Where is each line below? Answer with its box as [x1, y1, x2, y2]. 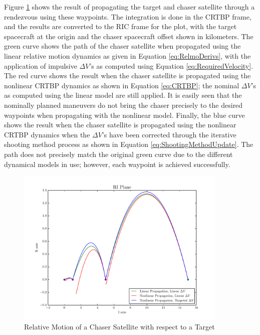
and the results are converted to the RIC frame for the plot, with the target [4, 21, 237, 32]
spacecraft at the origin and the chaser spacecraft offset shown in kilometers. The [4, 31, 253, 41]
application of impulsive [4, 60, 77, 71]
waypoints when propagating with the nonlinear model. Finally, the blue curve [4, 109, 245, 120]
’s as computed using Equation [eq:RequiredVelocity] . [89, 60, 253, 71]
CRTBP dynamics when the [4, 129, 90, 139]
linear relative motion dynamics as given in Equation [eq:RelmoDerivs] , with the [4, 50, 251, 61]
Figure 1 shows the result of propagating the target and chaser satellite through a [4, 2, 255, 12]
